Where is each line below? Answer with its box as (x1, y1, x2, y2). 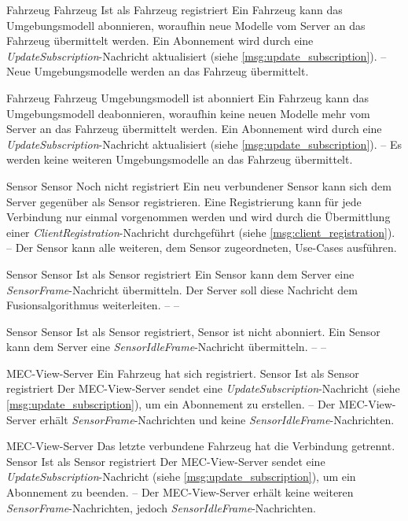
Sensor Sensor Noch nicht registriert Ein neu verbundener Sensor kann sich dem (6, 177, 391, 194)
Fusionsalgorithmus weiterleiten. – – (6, 297, 179, 313)
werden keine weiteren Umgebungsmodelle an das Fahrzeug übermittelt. (6, 151, 353, 168)
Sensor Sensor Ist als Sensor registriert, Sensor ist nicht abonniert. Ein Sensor (6, 323, 380, 339)
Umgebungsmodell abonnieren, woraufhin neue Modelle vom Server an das (6, 17, 366, 33)
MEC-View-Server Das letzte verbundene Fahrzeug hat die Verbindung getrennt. (6, 438, 395, 454)
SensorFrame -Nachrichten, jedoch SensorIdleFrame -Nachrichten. (6, 499, 316, 515)
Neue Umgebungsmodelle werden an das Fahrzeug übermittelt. (6, 63, 309, 79)
